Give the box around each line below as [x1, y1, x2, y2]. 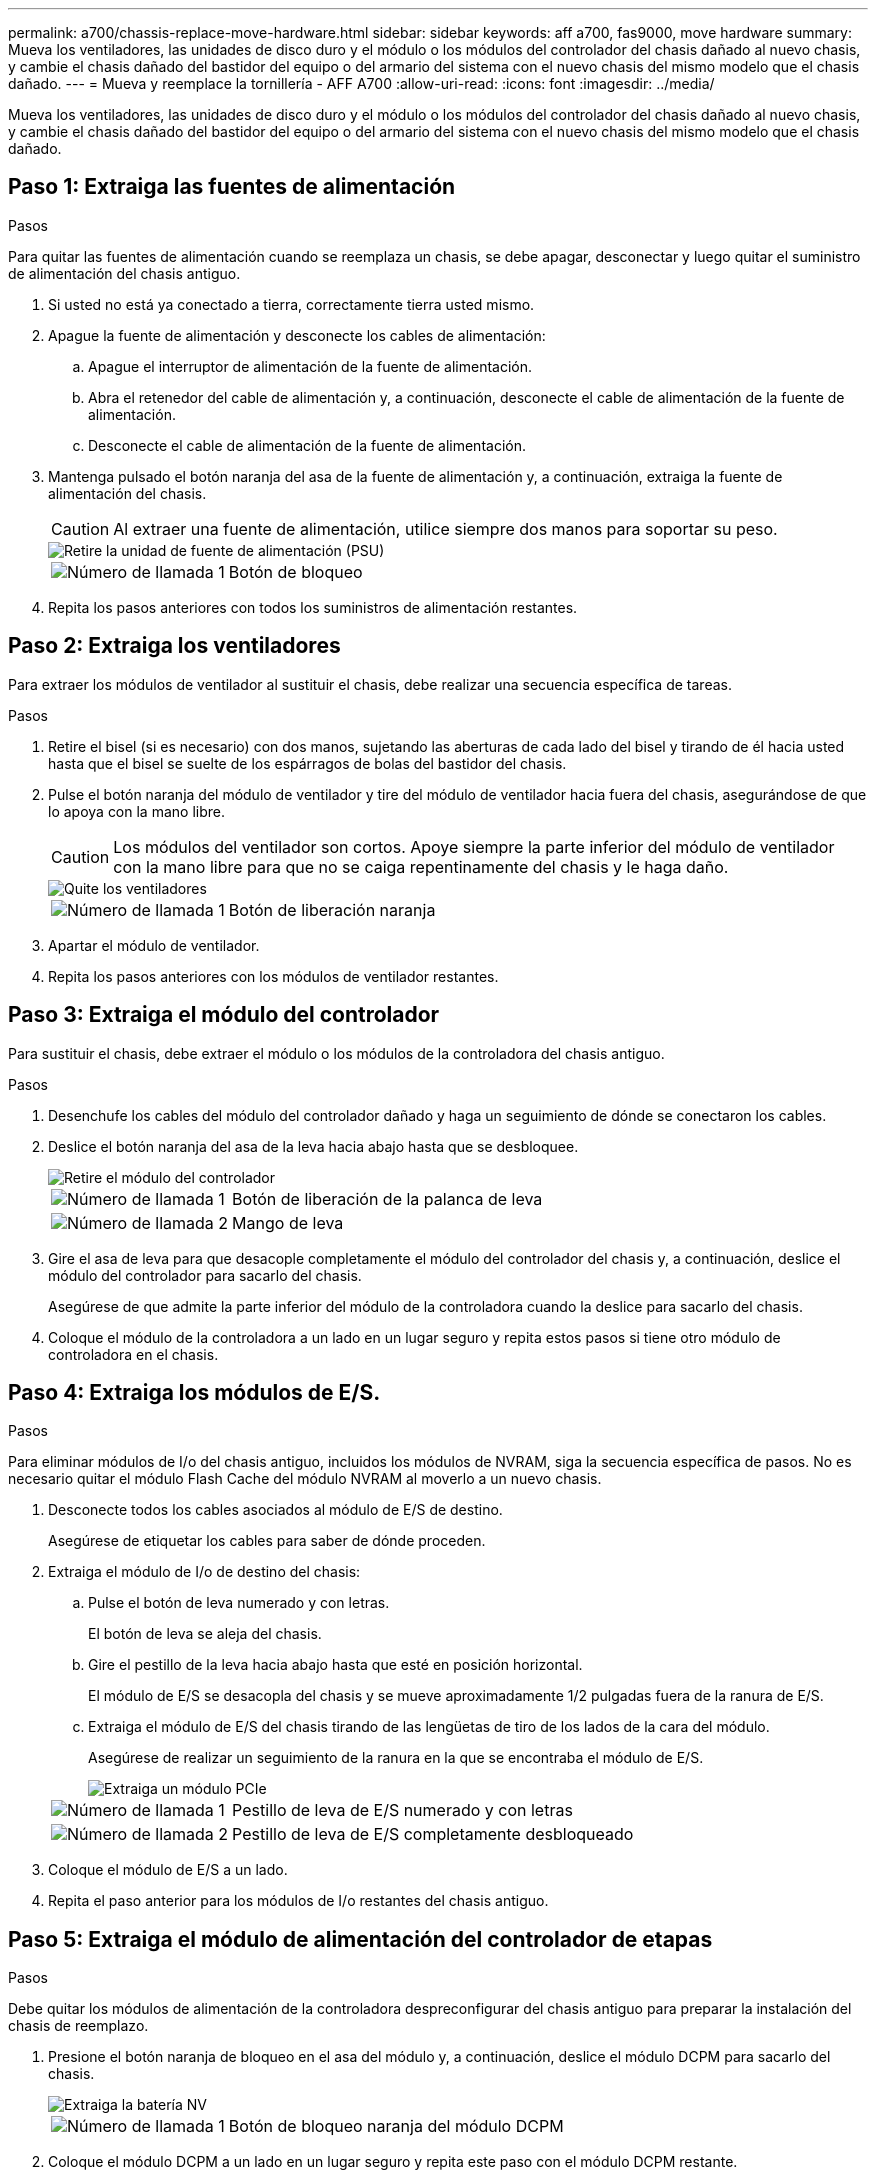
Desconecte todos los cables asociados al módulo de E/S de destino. [48, 1501, 503, 1519]
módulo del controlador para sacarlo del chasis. [48, 1266, 362, 1284]
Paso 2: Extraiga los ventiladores [8, 633, 341, 659]
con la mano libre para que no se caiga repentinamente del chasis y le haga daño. [113, 856, 729, 877]
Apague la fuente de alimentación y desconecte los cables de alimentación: [48, 326, 546, 344]
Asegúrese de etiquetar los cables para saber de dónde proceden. [48, 1532, 486, 1550]
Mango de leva [232, 1212, 344, 1233]
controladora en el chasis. [48, 1345, 219, 1363]
